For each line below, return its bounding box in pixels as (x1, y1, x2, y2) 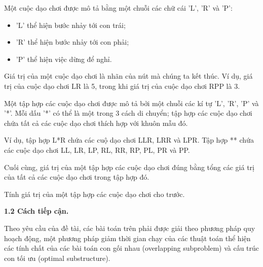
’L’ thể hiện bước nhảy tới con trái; (16, 19, 126, 30)
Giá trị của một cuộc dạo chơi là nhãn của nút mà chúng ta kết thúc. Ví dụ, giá (4, 71, 253, 81)
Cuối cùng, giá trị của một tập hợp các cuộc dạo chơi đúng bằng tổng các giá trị (4, 161, 254, 172)
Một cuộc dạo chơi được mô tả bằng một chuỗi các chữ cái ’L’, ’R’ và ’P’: (4, 3, 233, 13)
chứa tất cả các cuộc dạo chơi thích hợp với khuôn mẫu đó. (4, 117, 188, 128)
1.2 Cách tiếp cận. (4, 206, 69, 216)
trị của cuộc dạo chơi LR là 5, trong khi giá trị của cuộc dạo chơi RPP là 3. (4, 80, 240, 91)
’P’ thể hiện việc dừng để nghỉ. (16, 53, 112, 64)
